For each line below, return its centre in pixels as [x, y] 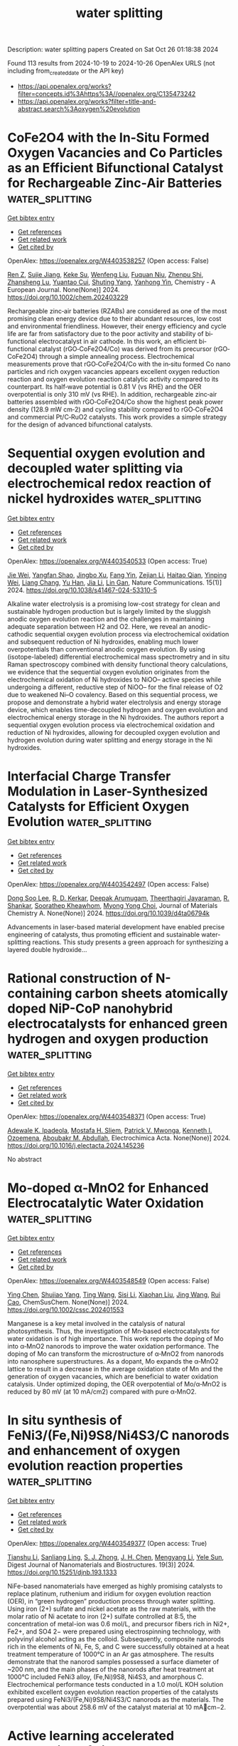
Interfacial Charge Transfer [89, 777]
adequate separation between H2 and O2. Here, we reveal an [97, 626]
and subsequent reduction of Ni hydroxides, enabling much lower [103, 642]
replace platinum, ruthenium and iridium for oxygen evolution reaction [109, 1594]
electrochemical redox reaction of [109, 484]
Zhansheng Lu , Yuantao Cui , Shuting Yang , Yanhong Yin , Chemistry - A [112, 282]
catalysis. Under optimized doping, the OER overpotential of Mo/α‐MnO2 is [117, 1384]
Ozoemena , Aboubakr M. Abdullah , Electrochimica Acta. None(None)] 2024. [119, 1138]
